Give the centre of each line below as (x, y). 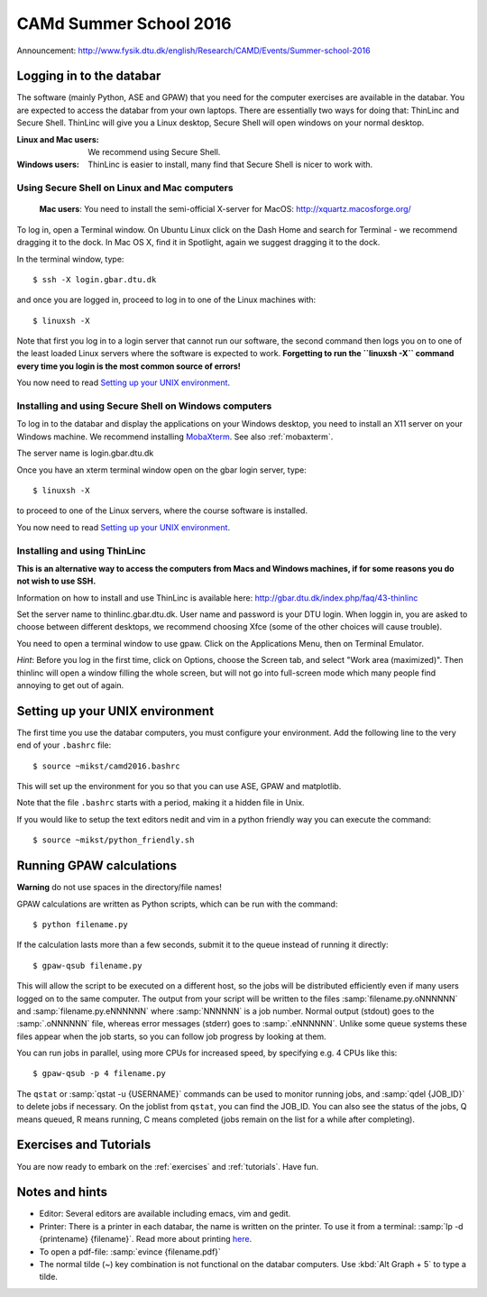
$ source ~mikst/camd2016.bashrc (106, 766)
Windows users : (48, 165)
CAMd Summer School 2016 (124, 23)
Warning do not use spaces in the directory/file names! (119, 888)
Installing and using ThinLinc (81, 550)
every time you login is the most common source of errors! (129, 366)
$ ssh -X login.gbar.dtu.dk (95, 279)
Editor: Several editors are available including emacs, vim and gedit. (165, 1214)
